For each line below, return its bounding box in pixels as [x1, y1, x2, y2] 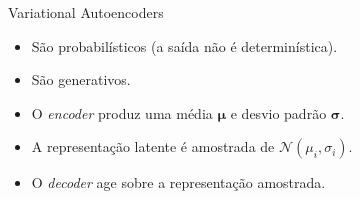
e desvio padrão [230, 102, 327, 123]
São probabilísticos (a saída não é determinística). [31, 35, 338, 56]
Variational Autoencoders [8, 2, 164, 22]
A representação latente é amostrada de [31, 136, 275, 157]
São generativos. [31, 69, 131, 90]
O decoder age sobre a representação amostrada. [31, 172, 326, 193]
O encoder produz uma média [31, 102, 213, 123]
